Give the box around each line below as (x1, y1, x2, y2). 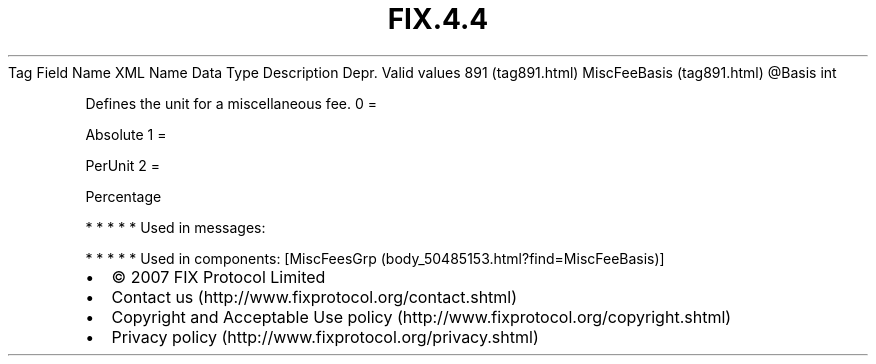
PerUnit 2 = (85, 156, 161, 174)
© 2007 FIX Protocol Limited (111, 266, 326, 287)
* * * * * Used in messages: (85, 218, 266, 236)
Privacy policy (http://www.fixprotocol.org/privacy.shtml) (111, 326, 539, 347)
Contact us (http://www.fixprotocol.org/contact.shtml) (111, 286, 518, 307)
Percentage (85, 187, 162, 205)
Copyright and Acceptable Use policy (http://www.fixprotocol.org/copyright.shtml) (111, 306, 732, 327)
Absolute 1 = (85, 125, 167, 143)
